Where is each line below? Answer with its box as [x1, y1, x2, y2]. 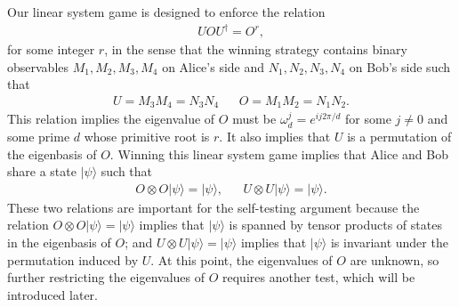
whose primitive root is [84, 126, 210, 145]
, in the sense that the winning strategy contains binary [104, 40, 407, 59]
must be [232, 109, 277, 128]
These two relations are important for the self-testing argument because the [7, 198, 420, 216]
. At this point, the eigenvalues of [150, 250, 333, 269]
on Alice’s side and [162, 57, 265, 76]
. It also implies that [219, 126, 331, 145]
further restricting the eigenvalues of [7, 268, 205, 287]
